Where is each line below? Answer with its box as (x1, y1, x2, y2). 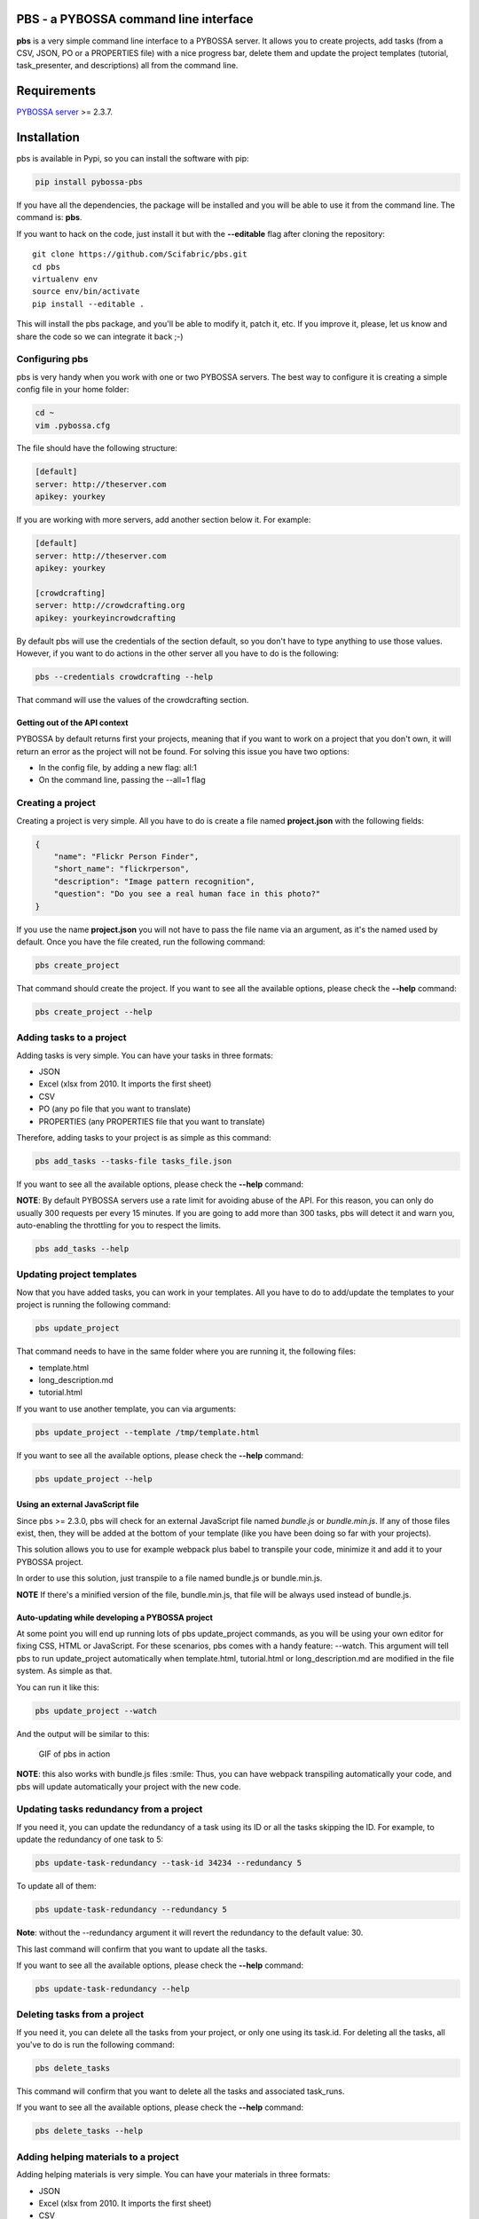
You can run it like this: (16, 1682, 99, 1693)
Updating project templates (16, 1268, 137, 1281)
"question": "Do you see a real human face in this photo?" (53, 888, 321, 899)
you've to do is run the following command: (16, 2040, 175, 2050)
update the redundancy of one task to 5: (16, 1834, 164, 1845)
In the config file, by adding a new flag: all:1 (38, 762, 197, 773)
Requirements (16, 83, 97, 99)
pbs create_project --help (35, 1007, 153, 1016)
